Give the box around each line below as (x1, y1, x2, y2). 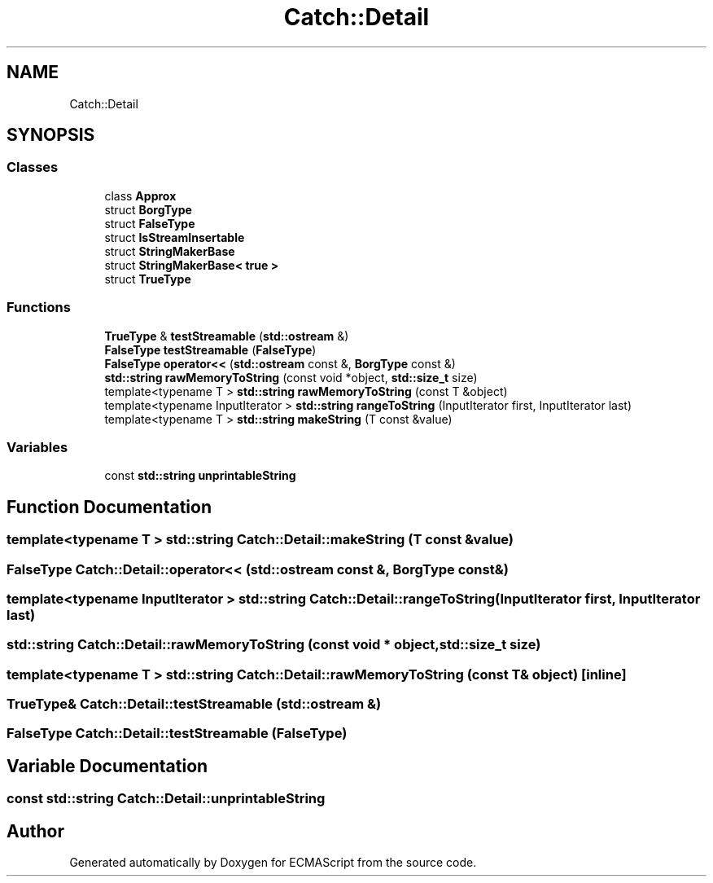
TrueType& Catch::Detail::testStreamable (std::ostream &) (7, 696, 382, 713)
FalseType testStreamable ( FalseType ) (104, 342, 317, 357)
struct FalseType (104, 216, 195, 231)
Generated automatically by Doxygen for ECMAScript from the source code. (69, 855, 477, 870)
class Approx (104, 188, 177, 203)
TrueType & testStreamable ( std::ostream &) (104, 328, 349, 343)
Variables (7, 438, 68, 455)
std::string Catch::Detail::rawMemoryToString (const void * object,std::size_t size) (7, 636, 541, 653)
